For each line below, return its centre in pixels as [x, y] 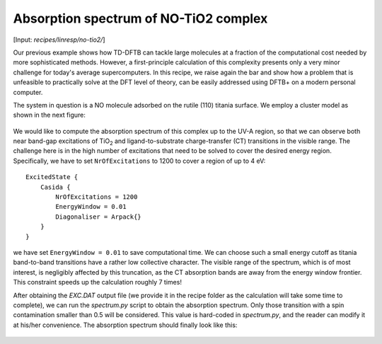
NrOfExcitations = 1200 [97, 197]
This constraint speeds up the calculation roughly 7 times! [97, 282]
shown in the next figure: [50, 115]
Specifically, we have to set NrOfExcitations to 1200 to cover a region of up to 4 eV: [139, 161]
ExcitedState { [52, 177]
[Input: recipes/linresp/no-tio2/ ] [59, 40]
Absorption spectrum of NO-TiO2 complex [140, 18]
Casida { [55, 187]
